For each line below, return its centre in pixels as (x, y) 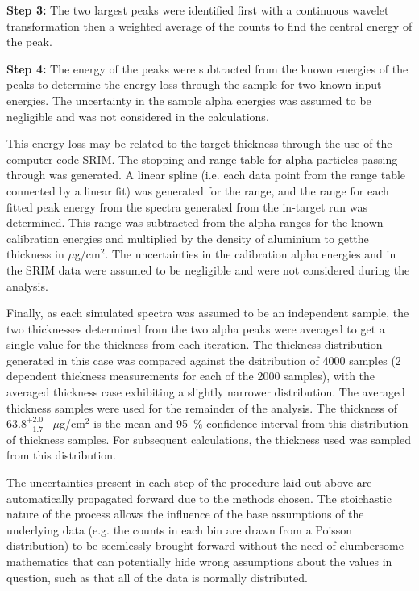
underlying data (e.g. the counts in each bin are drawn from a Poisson (180, 529)
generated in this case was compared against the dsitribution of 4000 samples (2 (204, 360)
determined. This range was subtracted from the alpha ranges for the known (195, 222)
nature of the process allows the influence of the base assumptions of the (185, 514)
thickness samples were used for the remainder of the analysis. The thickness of (202, 407)
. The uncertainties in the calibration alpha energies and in (251, 254)
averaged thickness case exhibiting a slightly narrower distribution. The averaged (206, 392)
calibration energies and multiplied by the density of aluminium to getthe (188, 238)
